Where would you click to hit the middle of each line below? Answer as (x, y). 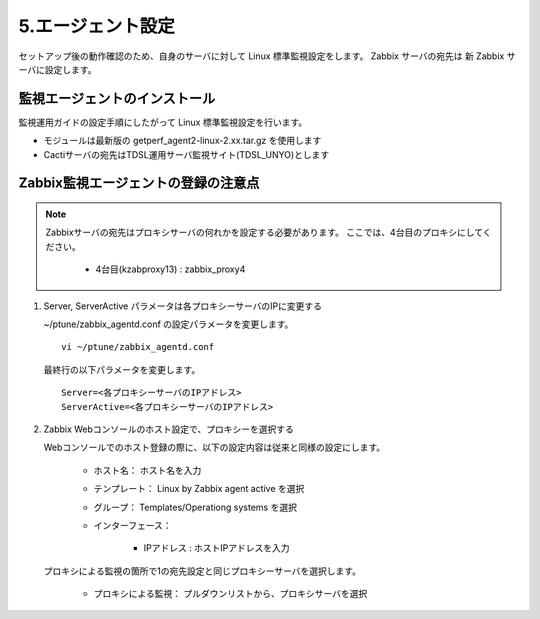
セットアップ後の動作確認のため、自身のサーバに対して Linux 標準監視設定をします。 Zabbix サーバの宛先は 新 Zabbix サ (267, 56)
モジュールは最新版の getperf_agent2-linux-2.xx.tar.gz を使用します (182, 141)
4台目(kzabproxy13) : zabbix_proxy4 (170, 269)
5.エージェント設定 (96, 26)
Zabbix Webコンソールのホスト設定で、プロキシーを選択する (169, 429)
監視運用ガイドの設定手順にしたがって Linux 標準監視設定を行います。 (163, 122)
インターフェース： (132, 525)
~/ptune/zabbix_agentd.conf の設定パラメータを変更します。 (168, 324)
